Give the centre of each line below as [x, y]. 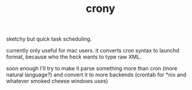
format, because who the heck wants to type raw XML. [74, 57]
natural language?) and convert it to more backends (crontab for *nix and [96, 75]
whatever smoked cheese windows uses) [57, 81]
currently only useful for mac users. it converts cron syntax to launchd [93, 51]
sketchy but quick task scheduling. [49, 39]
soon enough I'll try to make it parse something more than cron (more [92, 69]
